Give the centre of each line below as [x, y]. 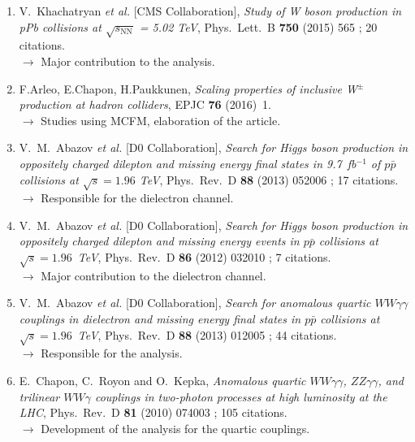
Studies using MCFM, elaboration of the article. [161, 120]
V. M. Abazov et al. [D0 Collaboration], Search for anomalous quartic [195, 303]
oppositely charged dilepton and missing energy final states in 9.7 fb [188, 163]
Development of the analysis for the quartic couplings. [175, 428]
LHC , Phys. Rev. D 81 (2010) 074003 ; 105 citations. [153, 412]
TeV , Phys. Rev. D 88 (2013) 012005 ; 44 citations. [207, 334]
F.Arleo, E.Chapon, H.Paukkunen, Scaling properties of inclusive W [188, 88]
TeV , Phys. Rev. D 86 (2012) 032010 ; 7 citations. [204, 257]
